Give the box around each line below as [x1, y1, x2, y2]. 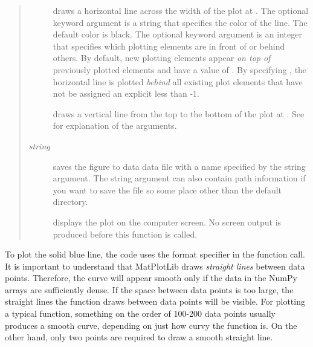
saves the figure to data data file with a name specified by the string [53, 160, 306, 172]
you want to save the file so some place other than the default [53, 183, 282, 196]
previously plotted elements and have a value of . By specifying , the [53, 63, 307, 76]
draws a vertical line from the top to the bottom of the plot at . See [53, 107, 305, 120]
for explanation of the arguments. [53, 119, 177, 132]
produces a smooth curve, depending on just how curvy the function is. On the [5, 319, 297, 331]
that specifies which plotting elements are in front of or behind [53, 39, 285, 52]
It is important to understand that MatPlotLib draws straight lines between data [5, 259, 305, 272]
